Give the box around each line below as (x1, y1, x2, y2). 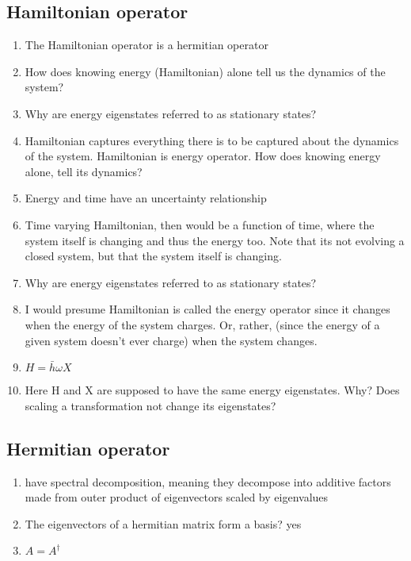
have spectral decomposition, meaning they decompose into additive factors (25, 473, 391, 490)
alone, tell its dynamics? (25, 163, 143, 179)
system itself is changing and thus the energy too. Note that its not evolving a (25, 232, 405, 248)
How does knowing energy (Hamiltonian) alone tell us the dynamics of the (25, 63, 386, 79)
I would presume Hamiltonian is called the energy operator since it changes (25, 301, 390, 317)
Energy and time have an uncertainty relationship (25, 190, 267, 206)
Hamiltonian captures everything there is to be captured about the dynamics (25, 132, 399, 148)
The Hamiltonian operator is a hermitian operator (25, 37, 268, 53)
